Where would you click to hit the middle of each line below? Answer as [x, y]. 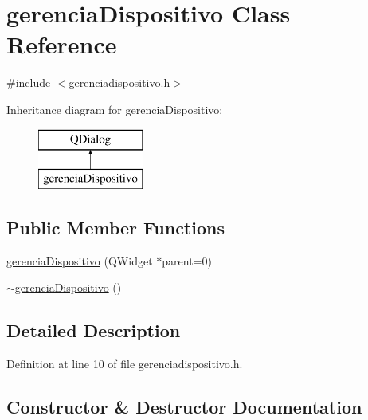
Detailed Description [94, 330]
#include [29, 82]
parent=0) [187, 260]
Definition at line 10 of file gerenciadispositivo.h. [125, 364]
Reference [62, 44]
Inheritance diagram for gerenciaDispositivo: [115, 109]
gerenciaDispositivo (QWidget [80, 260]
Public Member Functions [115, 228]
